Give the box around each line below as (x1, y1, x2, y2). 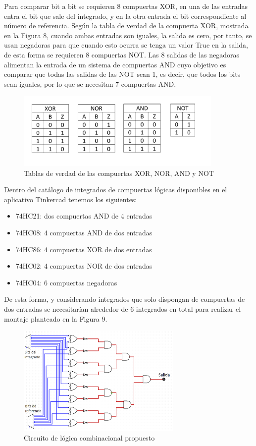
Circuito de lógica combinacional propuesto (24, 433, 155, 443)
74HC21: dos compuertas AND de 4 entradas (15, 211, 153, 221)
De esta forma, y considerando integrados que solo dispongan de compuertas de (4, 294, 245, 304)
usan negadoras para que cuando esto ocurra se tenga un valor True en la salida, (4, 40, 248, 50)
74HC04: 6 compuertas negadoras (15, 277, 117, 287)
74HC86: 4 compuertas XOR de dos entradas (15, 244, 152, 254)
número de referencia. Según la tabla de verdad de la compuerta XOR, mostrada (4, 20, 249, 31)
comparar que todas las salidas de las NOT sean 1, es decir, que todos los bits (4, 69, 241, 79)
